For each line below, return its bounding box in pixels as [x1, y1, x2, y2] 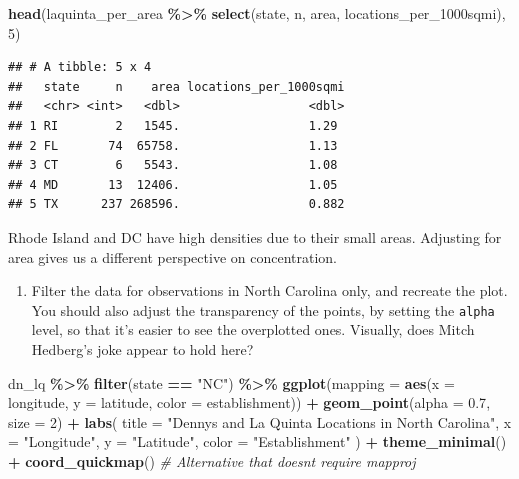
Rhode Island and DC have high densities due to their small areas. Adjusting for [8, 226, 502, 247]
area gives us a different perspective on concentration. [8, 246, 337, 267]
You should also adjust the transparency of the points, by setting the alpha [31, 299, 495, 320]
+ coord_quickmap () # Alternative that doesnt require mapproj [8, 450, 416, 471]
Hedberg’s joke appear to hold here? [31, 338, 254, 359]
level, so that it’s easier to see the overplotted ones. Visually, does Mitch [31, 319, 475, 340]
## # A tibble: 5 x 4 [8, 60, 152, 75]
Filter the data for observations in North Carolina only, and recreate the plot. [31, 280, 508, 301]
